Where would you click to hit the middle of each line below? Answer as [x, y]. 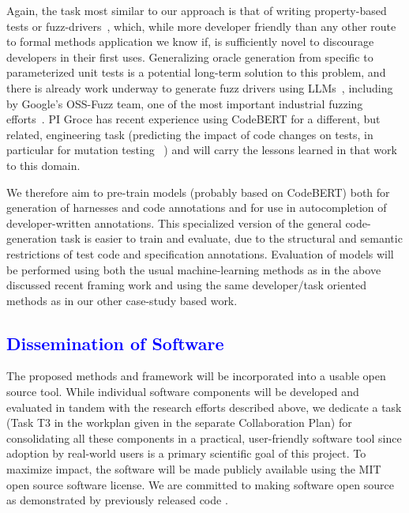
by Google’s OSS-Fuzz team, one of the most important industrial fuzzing [185, 103]
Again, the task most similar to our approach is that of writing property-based [197, 10]
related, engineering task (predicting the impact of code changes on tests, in [190, 134]
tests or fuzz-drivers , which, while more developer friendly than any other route [201, 26]
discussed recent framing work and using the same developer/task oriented [187, 285]
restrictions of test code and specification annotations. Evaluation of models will [200, 253]
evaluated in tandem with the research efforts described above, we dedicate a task [204, 407]
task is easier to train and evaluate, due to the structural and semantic [231, 238]
